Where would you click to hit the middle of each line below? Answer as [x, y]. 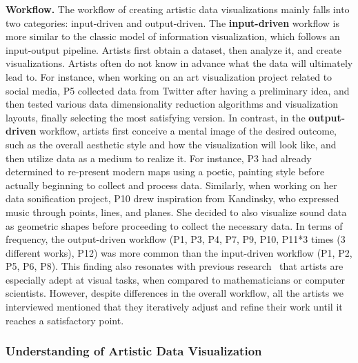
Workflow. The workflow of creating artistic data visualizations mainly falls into [178, 9]
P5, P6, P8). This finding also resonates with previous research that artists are [175, 266]
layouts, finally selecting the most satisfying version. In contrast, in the [156, 117]
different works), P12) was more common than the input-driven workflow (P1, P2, [179, 252]
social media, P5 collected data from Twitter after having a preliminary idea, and [178, 90]
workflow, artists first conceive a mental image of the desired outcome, [188, 131]
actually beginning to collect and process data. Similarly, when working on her [171, 185]
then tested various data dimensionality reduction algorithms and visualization [172, 104]
